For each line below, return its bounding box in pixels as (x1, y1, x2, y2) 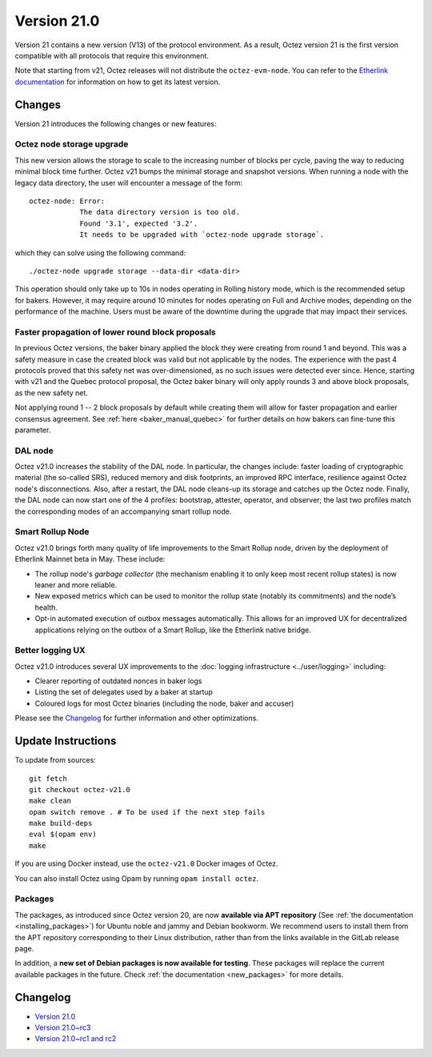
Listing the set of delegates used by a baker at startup (34, 687, 214, 697)
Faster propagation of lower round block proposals (14, 326, 216, 338)
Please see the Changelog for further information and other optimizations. (14, 713, 259, 723)
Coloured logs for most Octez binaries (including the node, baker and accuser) (34, 699, 294, 708)
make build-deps (29, 819, 93, 828)
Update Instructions (14, 735, 117, 748)
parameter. (14, 425, 51, 434)
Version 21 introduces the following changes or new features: (14, 118, 217, 128)
